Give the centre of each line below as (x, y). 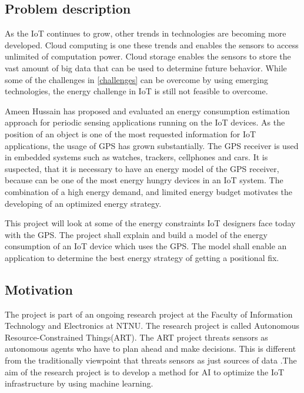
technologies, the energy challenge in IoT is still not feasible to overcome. (136, 91)
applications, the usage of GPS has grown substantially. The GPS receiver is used (152, 145)
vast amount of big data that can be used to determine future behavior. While (146, 67)
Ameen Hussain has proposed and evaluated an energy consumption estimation (147, 110)
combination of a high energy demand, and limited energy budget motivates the (149, 191)
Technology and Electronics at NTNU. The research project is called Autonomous (152, 326)
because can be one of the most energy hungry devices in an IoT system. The (144, 180)
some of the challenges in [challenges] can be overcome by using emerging (136, 79)
